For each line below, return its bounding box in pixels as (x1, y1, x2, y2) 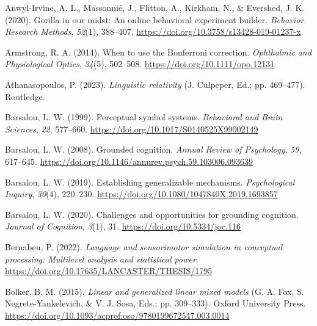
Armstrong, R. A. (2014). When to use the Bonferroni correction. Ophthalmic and (5, 45, 312, 58)
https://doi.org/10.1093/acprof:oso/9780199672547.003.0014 (5, 308, 230, 321)
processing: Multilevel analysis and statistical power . (5, 252, 199, 265)
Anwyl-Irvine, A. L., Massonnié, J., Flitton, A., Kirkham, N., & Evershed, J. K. (5, 1, 305, 13)
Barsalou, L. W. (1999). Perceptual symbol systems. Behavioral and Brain (5, 110, 283, 123)
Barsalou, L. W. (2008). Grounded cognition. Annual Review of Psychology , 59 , (5, 143, 302, 156)
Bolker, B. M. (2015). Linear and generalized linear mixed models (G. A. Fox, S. (5, 284, 304, 297)
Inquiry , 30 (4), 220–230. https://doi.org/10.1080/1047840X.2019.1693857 (5, 187, 278, 200)
